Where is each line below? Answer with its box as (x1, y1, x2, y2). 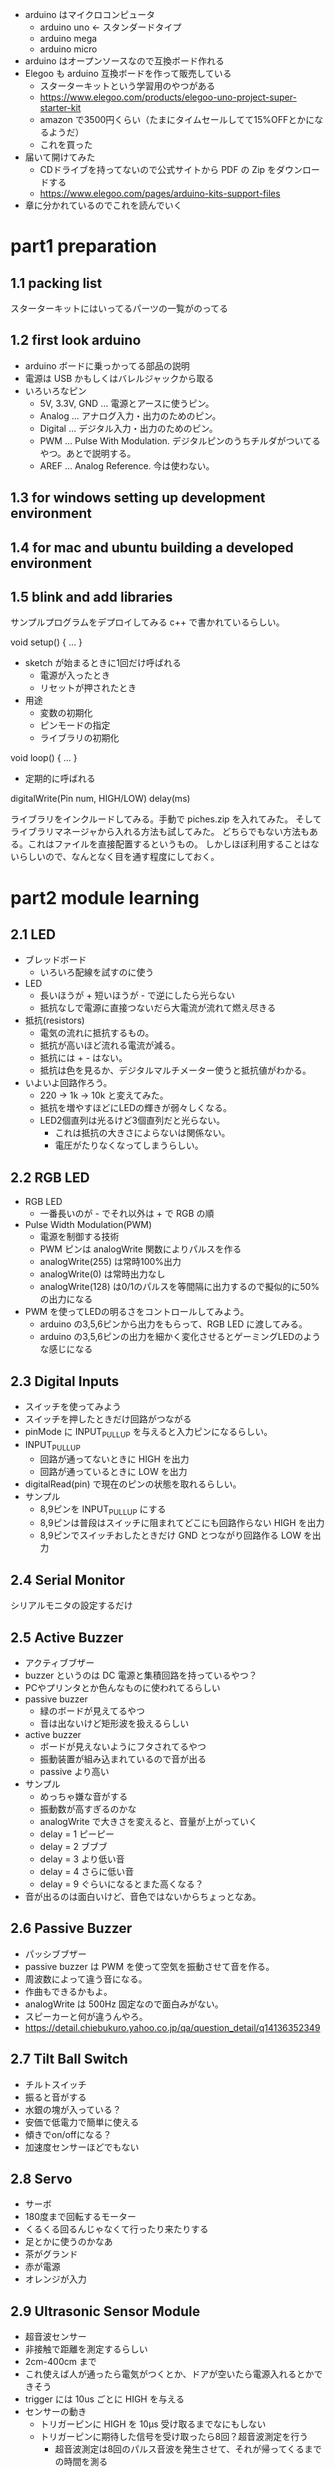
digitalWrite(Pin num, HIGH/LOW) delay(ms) (10, 793, 191, 805)
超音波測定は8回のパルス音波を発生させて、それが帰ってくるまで (54, 2443, 322, 2455)
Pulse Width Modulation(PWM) (24, 1219, 153, 1231)
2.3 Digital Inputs (10, 1373, 120, 1390)
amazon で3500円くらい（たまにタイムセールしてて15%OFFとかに (39, 114, 315, 125)
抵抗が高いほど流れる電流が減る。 (39, 1039, 181, 1052)
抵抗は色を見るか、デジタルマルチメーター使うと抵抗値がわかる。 (39, 1064, 312, 1077)
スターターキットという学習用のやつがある (39, 80, 216, 92)
